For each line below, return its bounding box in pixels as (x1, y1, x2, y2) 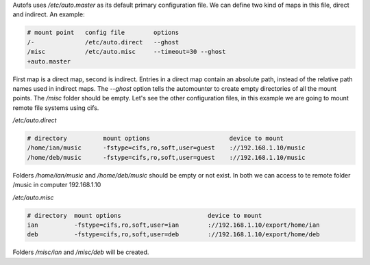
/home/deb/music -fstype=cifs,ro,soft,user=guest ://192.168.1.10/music (27, 154, 306, 161)
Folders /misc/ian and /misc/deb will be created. (12, 248, 149, 256)
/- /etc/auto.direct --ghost (27, 38, 180, 46)
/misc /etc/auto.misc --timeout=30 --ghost (27, 48, 226, 56)
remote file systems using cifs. (12, 103, 99, 112)
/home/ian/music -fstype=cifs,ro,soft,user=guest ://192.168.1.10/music (27, 144, 306, 152)
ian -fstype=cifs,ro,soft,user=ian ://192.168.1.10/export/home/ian (27, 221, 320, 229)
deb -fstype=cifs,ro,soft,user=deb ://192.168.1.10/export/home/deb (27, 231, 320, 238)
